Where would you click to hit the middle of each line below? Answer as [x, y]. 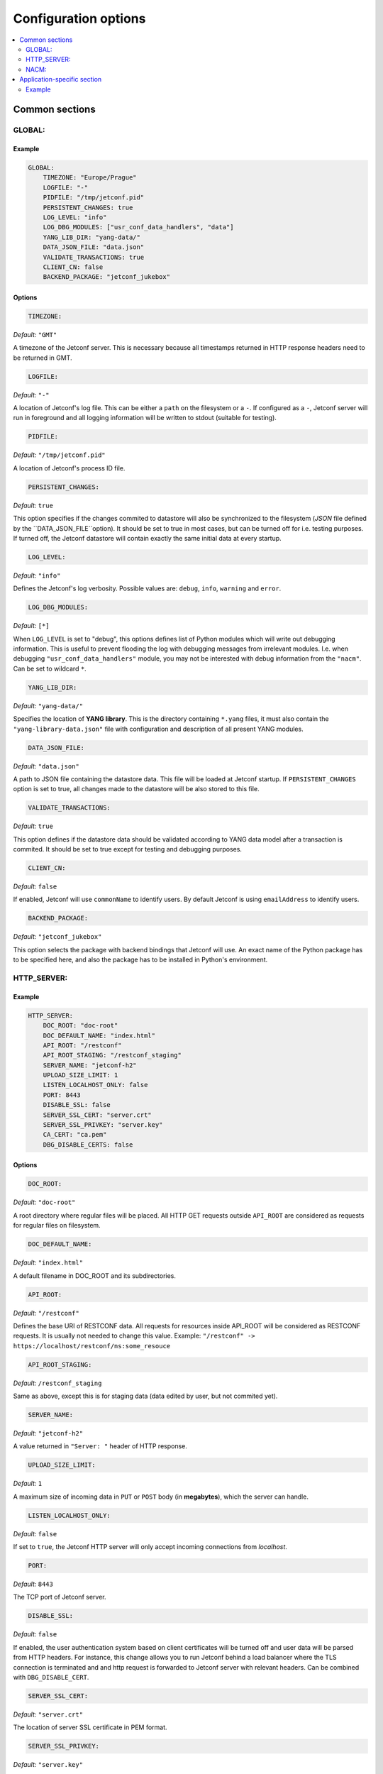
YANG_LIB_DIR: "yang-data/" [92, 237]
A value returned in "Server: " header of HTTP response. [100, 1446]
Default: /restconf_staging [57, 1383]
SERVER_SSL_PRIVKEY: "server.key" [103, 1125]
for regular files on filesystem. [57, 1225]
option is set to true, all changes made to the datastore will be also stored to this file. [136, 789]
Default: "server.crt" [48, 1714]
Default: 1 [28, 1484]
